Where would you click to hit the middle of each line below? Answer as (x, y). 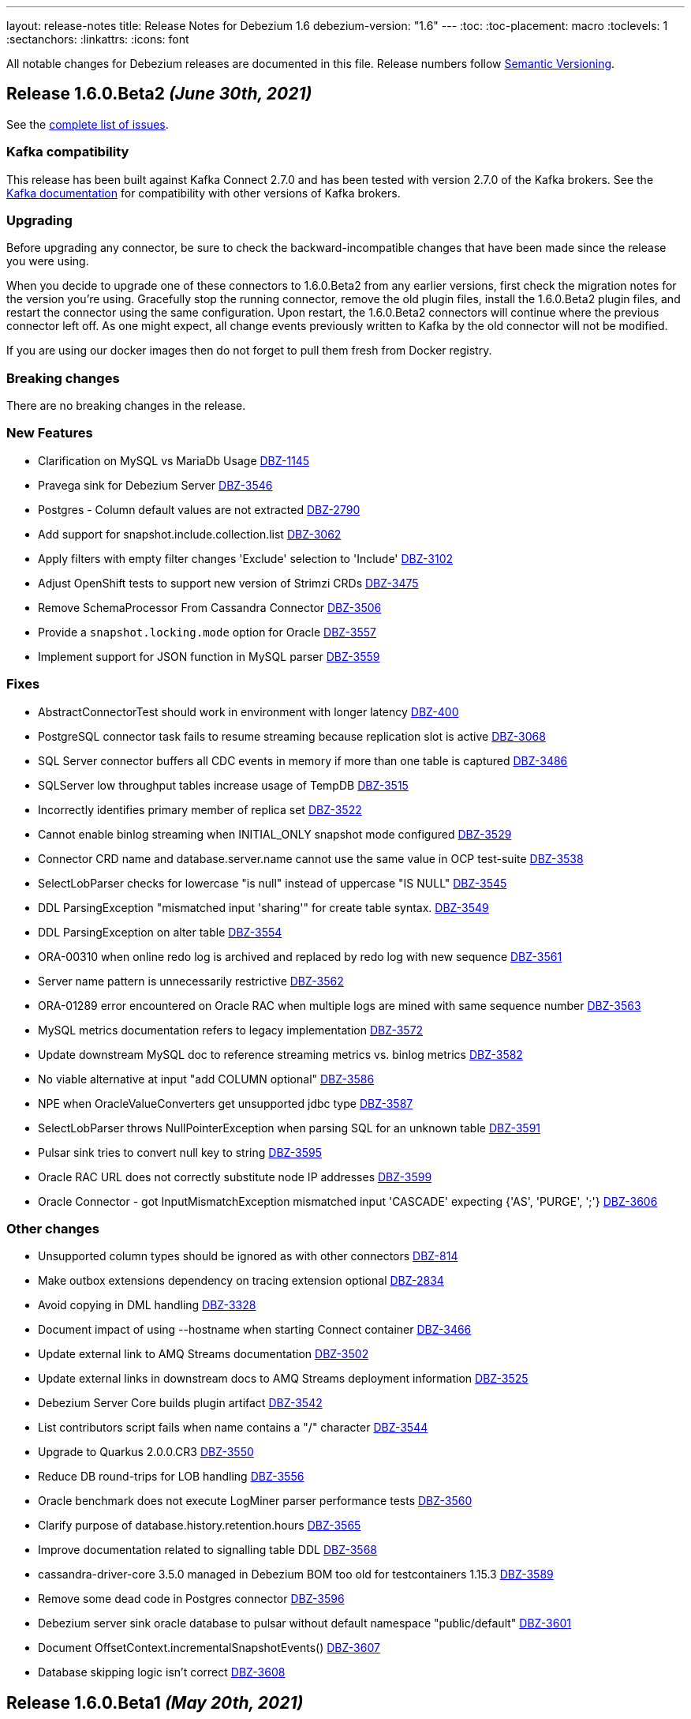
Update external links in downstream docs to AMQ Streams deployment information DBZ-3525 (283, 1379)
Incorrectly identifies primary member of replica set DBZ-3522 (200, 809)
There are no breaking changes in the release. (126, 406)
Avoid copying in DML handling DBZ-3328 (147, 1305)
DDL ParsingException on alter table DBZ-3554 (160, 932)
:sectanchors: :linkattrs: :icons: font (98, 39)
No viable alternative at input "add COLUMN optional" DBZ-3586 (206, 1079)
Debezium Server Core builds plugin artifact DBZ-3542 (180, 1403)
